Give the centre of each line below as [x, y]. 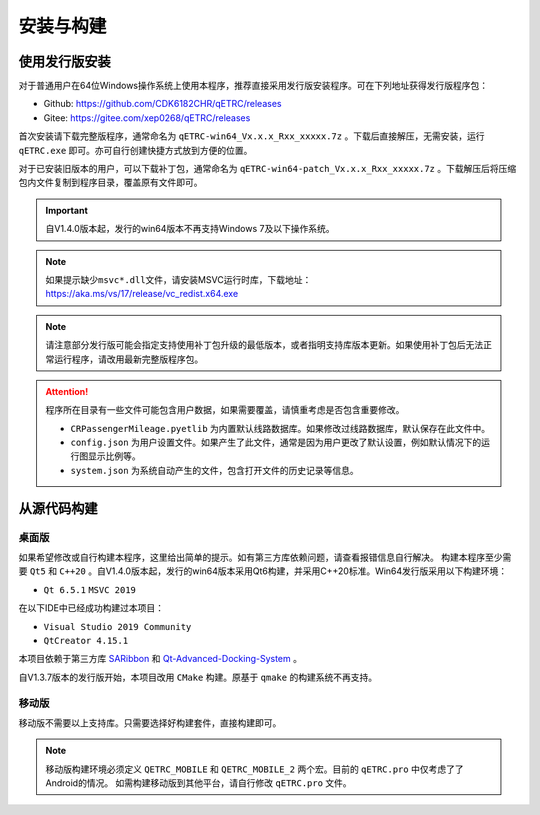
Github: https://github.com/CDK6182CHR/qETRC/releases [162, 104]
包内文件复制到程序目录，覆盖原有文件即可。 [110, 182]
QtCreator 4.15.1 [86, 640]
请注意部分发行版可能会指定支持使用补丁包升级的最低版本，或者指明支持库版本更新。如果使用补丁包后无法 [264, 345]
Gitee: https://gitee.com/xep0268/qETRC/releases [147, 117]
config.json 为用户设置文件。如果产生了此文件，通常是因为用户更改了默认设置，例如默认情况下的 [276, 442]
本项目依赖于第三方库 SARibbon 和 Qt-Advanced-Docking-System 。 [160, 659]
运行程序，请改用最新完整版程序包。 [128, 359]
